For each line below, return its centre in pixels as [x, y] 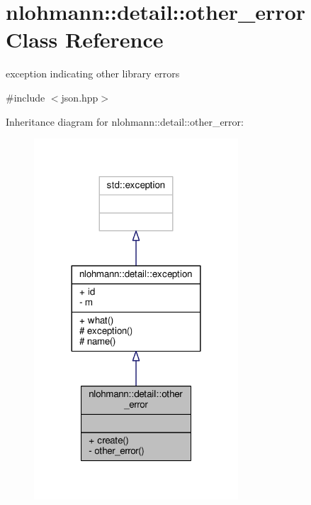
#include [26, 97]
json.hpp [80, 97]
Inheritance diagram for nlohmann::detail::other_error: [125, 121]
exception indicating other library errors [93, 74]
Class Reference [85, 39]
